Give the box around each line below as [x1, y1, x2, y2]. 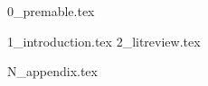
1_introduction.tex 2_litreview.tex [7, 31, 201, 50]
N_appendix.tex [7, 62, 98, 81]
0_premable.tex [7, 2, 95, 20]
